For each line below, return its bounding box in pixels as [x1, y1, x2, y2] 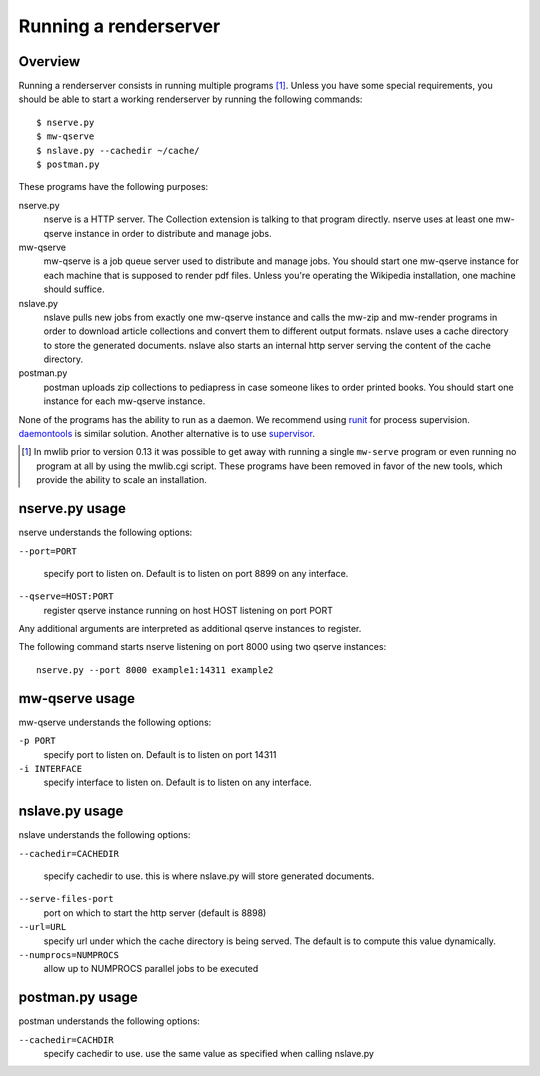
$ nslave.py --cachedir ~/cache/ [36, 145, 200, 156]
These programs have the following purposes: [18, 181, 209, 193]
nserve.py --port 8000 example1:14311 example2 [36, 664, 274, 675]
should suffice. [43, 283, 105, 295]
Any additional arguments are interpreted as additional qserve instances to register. [18, 623, 362, 635]
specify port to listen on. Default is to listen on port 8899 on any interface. [43, 567, 349, 579]
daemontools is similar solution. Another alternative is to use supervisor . [18, 428, 315, 440]
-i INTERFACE [18, 763, 83, 774]
